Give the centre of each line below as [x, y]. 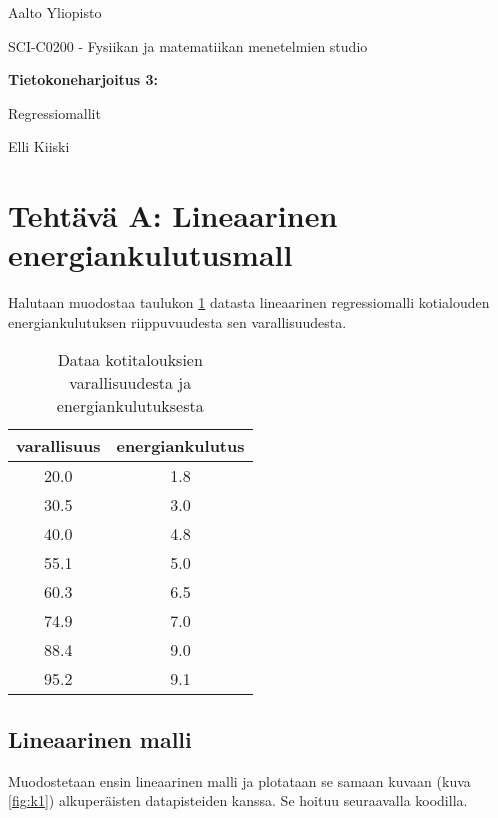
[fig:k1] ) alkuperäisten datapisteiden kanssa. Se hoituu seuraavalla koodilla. [238, 800]
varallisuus [58, 446]
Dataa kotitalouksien [130, 360]
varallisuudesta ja [130, 383]
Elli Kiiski [39, 146]
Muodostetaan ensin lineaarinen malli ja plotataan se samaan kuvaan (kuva [239, 780]
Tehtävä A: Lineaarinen [173, 215]
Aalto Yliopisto [55, 12]
